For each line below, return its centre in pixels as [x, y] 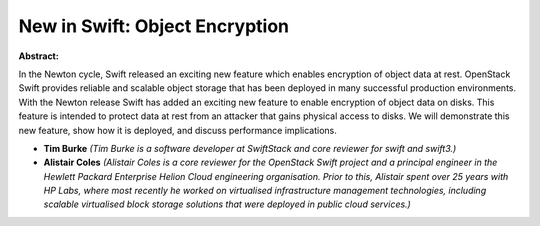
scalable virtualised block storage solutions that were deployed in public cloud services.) [227, 204]
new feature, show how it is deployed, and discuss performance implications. [177, 130]
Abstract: [38, 56]
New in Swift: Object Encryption [154, 26]
